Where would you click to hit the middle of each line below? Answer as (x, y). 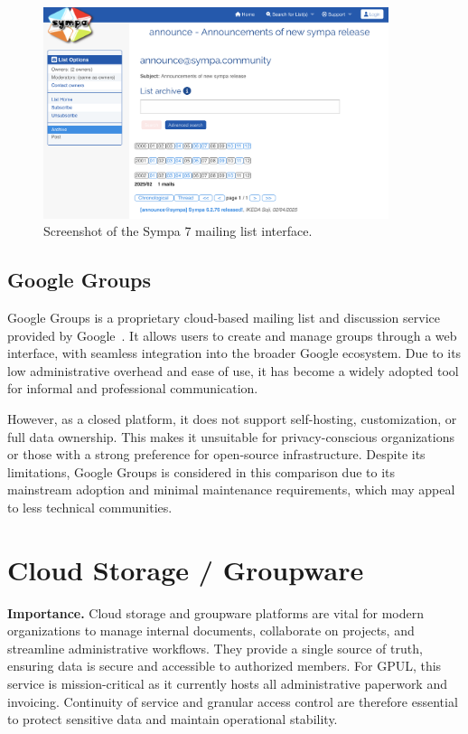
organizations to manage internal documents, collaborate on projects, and (211, 630)
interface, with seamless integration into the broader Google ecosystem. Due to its (234, 353)
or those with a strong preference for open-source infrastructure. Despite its (216, 454)
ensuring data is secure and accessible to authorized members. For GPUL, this (225, 666)
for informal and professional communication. (133, 388)
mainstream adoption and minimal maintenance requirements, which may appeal (231, 489)
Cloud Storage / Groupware (186, 569)
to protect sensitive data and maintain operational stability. (173, 719)
